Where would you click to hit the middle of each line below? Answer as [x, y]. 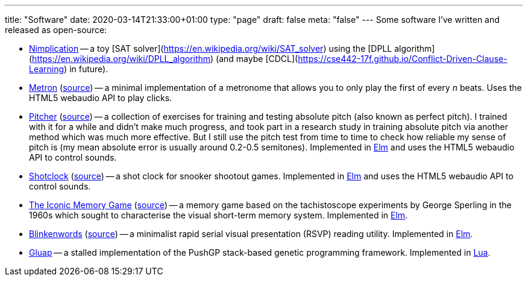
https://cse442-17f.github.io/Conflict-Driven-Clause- [403, 59]
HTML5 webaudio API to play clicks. [101, 98]
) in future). [86, 69]
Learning [47, 69]
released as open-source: [56, 30]
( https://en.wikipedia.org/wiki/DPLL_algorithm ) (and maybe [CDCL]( [164, 59]
